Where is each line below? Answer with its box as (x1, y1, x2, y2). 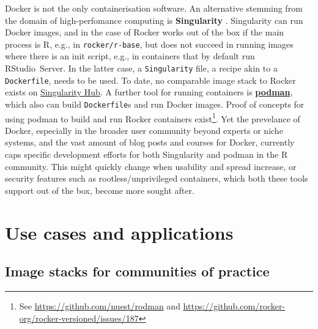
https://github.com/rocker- (183, 299, 286, 312)
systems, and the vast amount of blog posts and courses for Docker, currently (5, 136, 295, 149)
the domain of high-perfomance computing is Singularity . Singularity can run (5, 13, 303, 26)
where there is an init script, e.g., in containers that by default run (5, 50, 255, 62)
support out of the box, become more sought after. (5, 183, 194, 196)
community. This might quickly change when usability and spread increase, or (5, 160, 297, 172)
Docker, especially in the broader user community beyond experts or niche (5, 124, 283, 136)
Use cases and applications (5, 220, 234, 245)
